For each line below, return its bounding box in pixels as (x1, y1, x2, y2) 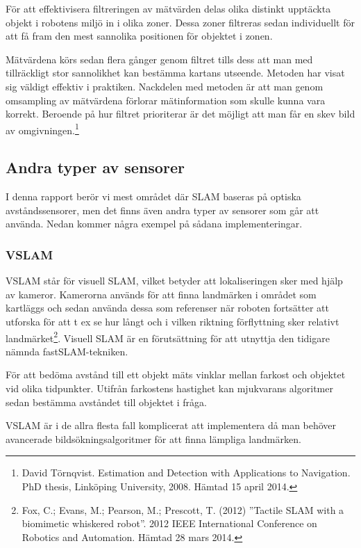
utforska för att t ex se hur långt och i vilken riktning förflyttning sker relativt (6, 314, 339, 328)
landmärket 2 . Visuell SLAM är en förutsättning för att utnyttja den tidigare (6, 328, 330, 345)
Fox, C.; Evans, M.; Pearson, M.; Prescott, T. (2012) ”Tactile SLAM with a (22, 502, 344, 517)
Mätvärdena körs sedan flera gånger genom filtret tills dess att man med (6, 51, 313, 66)
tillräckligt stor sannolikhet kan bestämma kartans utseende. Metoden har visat (6, 65, 345, 80)
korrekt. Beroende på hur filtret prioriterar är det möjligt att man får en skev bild (6, 106, 355, 121)
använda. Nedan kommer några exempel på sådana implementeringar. (6, 216, 303, 231)
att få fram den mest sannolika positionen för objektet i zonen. (6, 29, 273, 43)
